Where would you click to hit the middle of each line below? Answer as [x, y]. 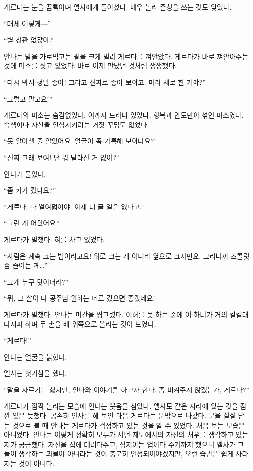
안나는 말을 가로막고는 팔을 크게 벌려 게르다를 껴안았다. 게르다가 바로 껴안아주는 [126, 56]
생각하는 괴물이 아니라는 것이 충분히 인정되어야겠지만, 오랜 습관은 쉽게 [126, 454]
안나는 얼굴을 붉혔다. [36, 357]
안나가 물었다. [25, 174]
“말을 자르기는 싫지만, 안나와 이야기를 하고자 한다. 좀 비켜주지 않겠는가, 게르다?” [127, 389]
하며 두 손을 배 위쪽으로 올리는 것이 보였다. [90, 324]
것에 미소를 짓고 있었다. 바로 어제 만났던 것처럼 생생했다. [90, 66]
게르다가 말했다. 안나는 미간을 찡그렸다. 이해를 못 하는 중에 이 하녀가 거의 [116, 314]
